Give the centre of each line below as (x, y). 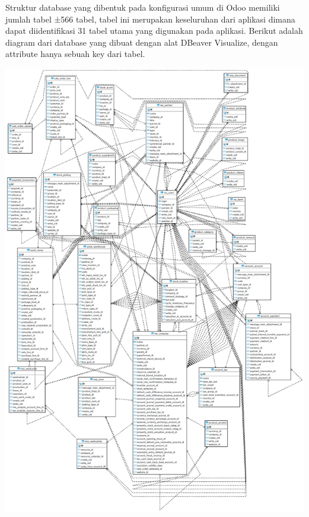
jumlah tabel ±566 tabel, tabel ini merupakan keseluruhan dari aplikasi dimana (150, 19)
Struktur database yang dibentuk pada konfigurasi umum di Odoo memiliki (143, 7)
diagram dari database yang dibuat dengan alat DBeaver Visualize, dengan (142, 42)
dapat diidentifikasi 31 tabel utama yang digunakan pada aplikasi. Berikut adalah (154, 31)
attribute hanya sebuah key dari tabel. (75, 54)
